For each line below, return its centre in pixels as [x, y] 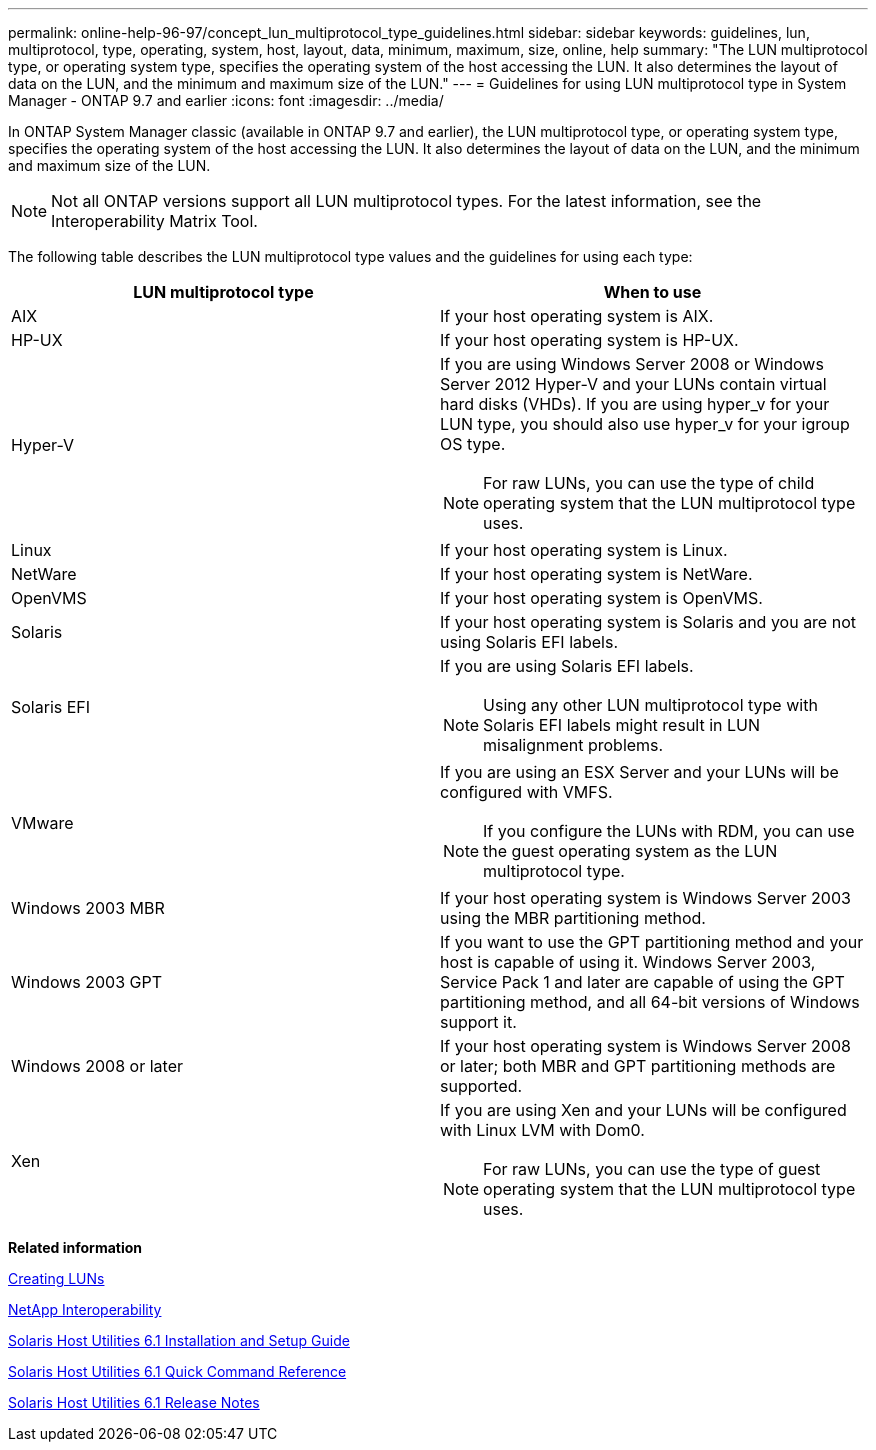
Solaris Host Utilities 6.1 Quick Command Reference [177, 1371]
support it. [478, 1022]
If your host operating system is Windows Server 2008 [645, 1046]
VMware [42, 823]
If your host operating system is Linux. [584, 550]
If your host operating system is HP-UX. [589, 340]
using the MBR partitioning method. [573, 918]
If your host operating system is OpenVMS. [601, 598]
